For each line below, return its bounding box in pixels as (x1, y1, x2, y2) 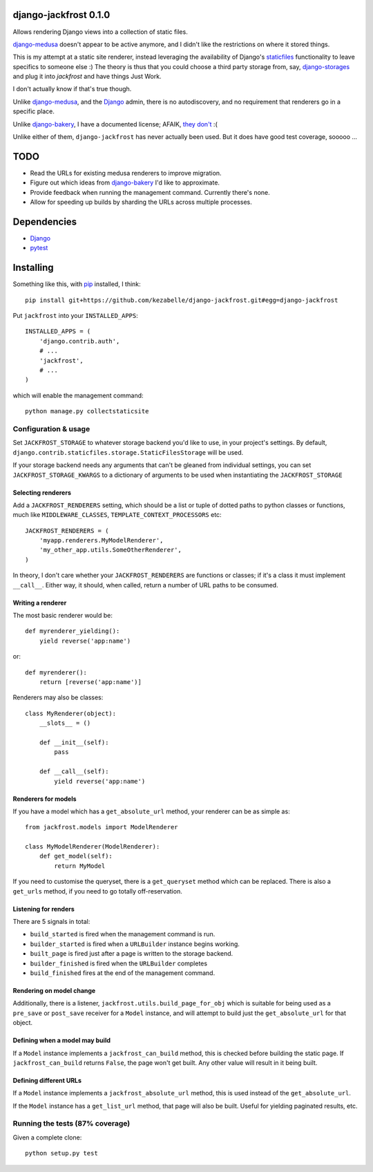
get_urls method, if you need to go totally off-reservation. (12, 887, 182, 895)
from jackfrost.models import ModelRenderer (25, 823, 179, 831)
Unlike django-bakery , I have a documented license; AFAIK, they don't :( (12, 120, 218, 128)
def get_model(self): (39, 852, 113, 860)
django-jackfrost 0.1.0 (12, 9, 111, 21)
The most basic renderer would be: (12, 612, 113, 620)
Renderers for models (12, 795, 77, 803)
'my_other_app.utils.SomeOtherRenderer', (39, 546, 182, 554)
